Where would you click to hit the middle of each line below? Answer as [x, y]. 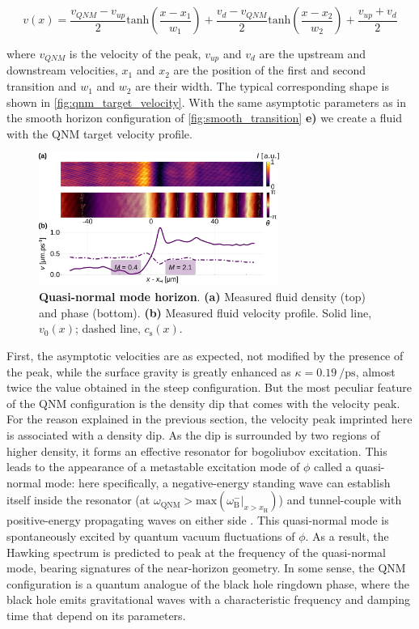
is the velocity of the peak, [135, 53]
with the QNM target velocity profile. [99, 133]
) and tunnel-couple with [340, 500]
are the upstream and [313, 53]
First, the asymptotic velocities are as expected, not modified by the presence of [205, 355]
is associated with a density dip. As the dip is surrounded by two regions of [193, 434]
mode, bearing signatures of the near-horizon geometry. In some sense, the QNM [206, 568]
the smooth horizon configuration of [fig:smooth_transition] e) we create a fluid [204, 118]
